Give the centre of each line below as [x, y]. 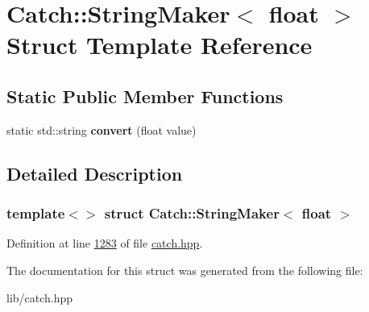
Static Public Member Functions [145, 96]
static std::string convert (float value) [102, 129]
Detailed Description [95, 173]
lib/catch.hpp [40, 297]
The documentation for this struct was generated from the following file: [185, 270]
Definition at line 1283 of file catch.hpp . [105, 243]
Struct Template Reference [160, 45]
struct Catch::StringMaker [192, 213]
